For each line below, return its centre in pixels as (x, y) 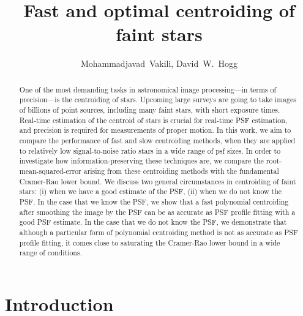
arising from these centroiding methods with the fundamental (181, 171)
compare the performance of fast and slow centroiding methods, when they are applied (157, 140)
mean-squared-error (50, 171)
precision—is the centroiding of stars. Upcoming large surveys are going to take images (158, 100)
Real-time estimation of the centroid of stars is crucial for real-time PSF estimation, (153, 120)
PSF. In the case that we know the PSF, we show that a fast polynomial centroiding (154, 201)
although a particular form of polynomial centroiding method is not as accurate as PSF (159, 232)
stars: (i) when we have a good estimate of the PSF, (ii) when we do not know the (151, 191)
